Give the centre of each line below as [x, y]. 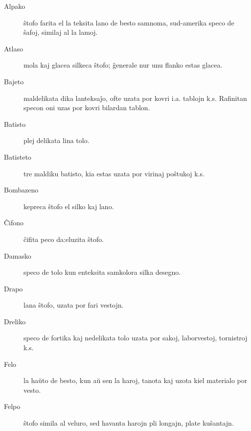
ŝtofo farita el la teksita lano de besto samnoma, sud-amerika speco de [129, 22]
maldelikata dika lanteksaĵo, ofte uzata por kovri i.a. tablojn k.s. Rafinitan [135, 98]
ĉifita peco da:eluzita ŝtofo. [64, 239]
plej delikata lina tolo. [57, 140]
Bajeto [14, 81]
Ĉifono [14, 223]
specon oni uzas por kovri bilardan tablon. [87, 108]
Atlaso [13, 48]
